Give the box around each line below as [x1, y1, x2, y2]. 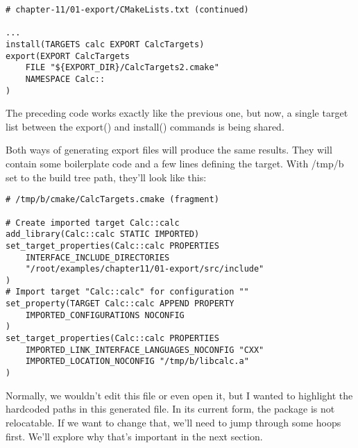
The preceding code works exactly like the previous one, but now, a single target [6, 106, 348, 120]
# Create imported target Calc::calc [6, 217, 180, 228]
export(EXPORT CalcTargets [6, 51, 130, 61]
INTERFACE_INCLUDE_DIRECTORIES [25, 252, 170, 263]
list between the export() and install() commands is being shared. [6, 119, 284, 133]
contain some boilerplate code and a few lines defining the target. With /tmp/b [6, 156, 344, 171]
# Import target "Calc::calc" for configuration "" [6, 287, 249, 297]
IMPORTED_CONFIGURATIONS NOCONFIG [25, 310, 185, 320]
